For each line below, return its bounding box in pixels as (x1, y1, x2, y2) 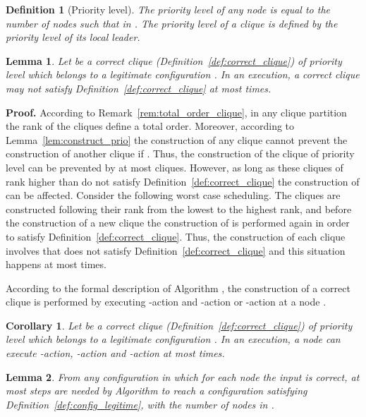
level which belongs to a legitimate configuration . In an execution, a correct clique (6, 67, 360, 82)
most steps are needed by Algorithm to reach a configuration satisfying (6, 383, 307, 398)
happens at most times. (6, 257, 106, 272)
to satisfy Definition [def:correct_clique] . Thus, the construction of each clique (6, 229, 346, 243)
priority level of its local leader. (6, 30, 140, 44)
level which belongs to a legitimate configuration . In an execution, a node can (6, 332, 341, 346)
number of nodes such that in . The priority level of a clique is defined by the (6, 16, 338, 30)
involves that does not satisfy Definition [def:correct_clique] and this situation (6, 243, 346, 258)
